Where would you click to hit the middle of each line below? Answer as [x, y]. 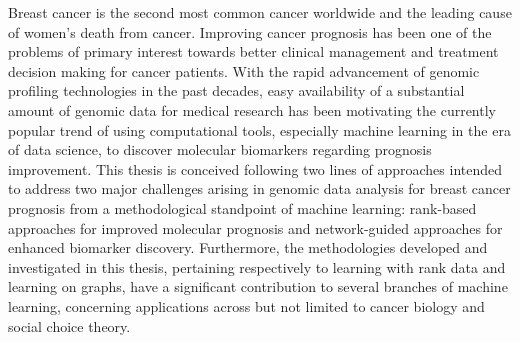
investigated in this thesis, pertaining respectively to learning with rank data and [257, 266]
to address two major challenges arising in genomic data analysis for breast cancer [259, 188]
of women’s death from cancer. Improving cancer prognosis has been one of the [250, 31]
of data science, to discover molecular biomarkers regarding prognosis [220, 149]
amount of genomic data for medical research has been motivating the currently [252, 109]
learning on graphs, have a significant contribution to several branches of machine [258, 286]
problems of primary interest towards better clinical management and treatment [253, 51]
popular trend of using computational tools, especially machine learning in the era [259, 129]
